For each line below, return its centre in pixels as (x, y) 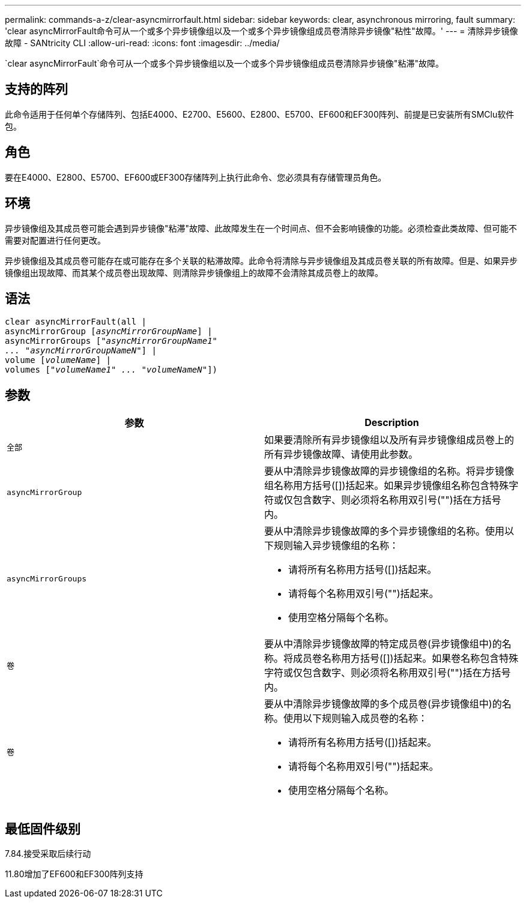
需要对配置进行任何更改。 (55, 240)
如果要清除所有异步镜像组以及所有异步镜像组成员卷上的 (389, 440)
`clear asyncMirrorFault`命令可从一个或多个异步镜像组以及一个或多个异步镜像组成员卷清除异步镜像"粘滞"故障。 (224, 63)
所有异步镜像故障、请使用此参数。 (341, 454)
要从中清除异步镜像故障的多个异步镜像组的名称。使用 (385, 531)
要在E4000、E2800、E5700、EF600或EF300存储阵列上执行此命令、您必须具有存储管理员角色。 (196, 177)
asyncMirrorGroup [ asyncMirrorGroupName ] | (109, 331)
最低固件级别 (43, 829)
